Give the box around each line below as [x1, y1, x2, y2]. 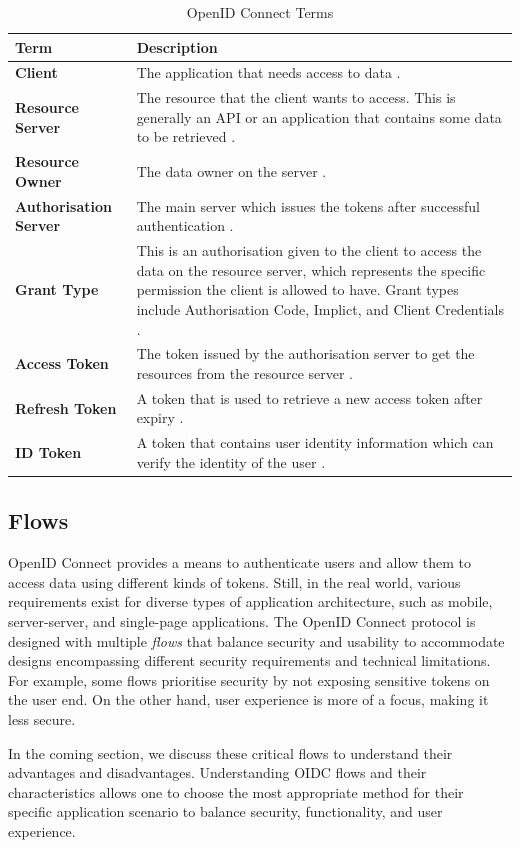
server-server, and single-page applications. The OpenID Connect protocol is [8, 610, 476, 631]
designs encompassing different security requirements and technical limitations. [8, 650, 491, 671]
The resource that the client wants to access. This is [136, 87, 456, 108]
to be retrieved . [136, 126, 236, 147]
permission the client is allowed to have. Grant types [136, 279, 459, 300]
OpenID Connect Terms [186, 2, 334, 22]
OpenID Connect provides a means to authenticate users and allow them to [8, 552, 471, 573]
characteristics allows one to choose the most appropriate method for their [8, 781, 464, 802]
